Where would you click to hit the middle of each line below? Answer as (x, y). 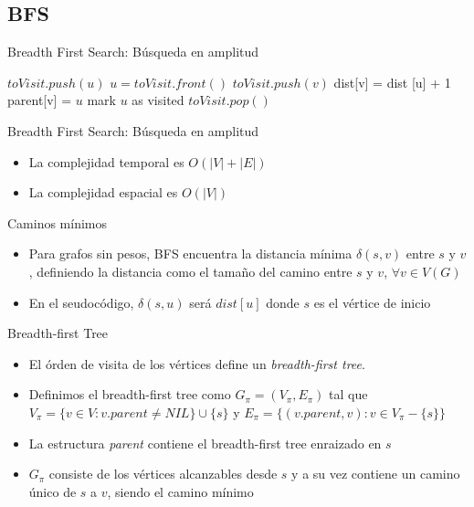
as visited (158, 100)
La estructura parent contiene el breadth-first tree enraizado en (205, 443)
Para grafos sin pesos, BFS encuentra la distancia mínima (190, 253)
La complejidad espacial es (103, 192)
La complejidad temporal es (106, 161)
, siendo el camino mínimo (180, 491)
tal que (348, 394)
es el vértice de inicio (372, 302)
